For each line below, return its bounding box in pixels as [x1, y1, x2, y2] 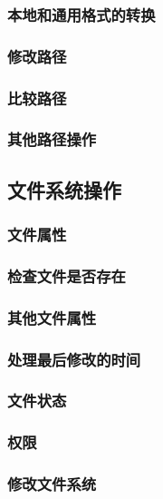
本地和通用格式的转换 [7, 3, 156, 25]
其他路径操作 [7, 128, 97, 151]
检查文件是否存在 [7, 264, 126, 287]
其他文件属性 [7, 306, 97, 328]
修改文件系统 [7, 473, 97, 495]
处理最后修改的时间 [7, 347, 141, 370]
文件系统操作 [7, 175, 121, 203]
